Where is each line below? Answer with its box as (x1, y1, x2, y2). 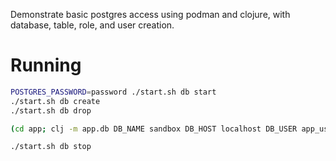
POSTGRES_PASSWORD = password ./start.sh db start (10, 87, 217, 97)
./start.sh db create (10, 96, 101, 106)
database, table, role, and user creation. (10, 19, 175, 31)
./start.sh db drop (10, 105, 92, 116)
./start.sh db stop (10, 142, 92, 152)
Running (10, 54, 82, 77)
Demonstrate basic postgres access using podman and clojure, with (10, 9, 291, 20)
